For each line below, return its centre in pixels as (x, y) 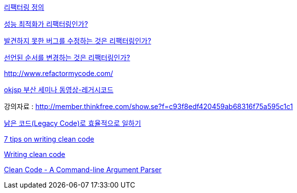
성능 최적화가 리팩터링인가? (46, 24)
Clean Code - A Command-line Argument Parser (83, 170)
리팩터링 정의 (24, 7)
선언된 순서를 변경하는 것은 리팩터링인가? (67, 58)
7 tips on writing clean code (49, 139)
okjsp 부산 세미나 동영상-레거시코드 (59, 90)
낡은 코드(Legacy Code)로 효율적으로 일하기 (73, 123)
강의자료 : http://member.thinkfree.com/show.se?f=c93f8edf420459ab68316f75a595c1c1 (148, 106)
